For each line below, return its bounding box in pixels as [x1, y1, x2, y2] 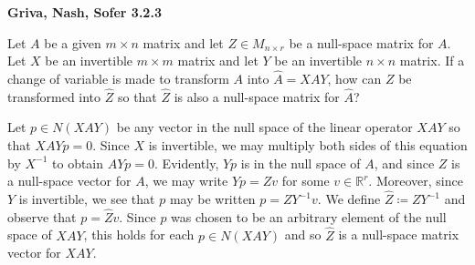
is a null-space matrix [338, 225, 459, 244]
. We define [317, 189, 381, 208]
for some [281, 171, 330, 190]
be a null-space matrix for [289, 33, 434, 52]
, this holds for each [83, 225, 195, 244]
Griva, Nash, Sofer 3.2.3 [7, 3, 162, 21]
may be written [169, 189, 256, 208]
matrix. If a [399, 51, 465, 70]
